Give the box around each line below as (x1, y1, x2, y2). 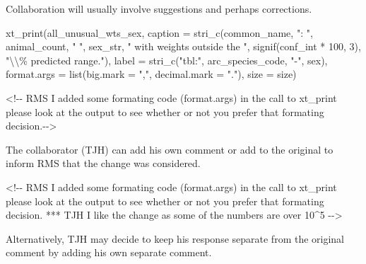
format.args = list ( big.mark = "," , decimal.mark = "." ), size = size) (6, 67, 297, 81)
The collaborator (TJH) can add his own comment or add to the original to (6, 142, 333, 156)
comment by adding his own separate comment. (6, 245, 212, 260)
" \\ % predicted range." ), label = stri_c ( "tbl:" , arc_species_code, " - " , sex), (6, 52, 328, 67)
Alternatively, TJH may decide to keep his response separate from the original (6, 231, 345, 246)
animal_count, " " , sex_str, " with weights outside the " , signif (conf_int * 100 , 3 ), (6, 39, 361, 54)
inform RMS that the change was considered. (6, 156, 201, 171)
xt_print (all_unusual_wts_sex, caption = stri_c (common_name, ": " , (6, 25, 313, 40)
